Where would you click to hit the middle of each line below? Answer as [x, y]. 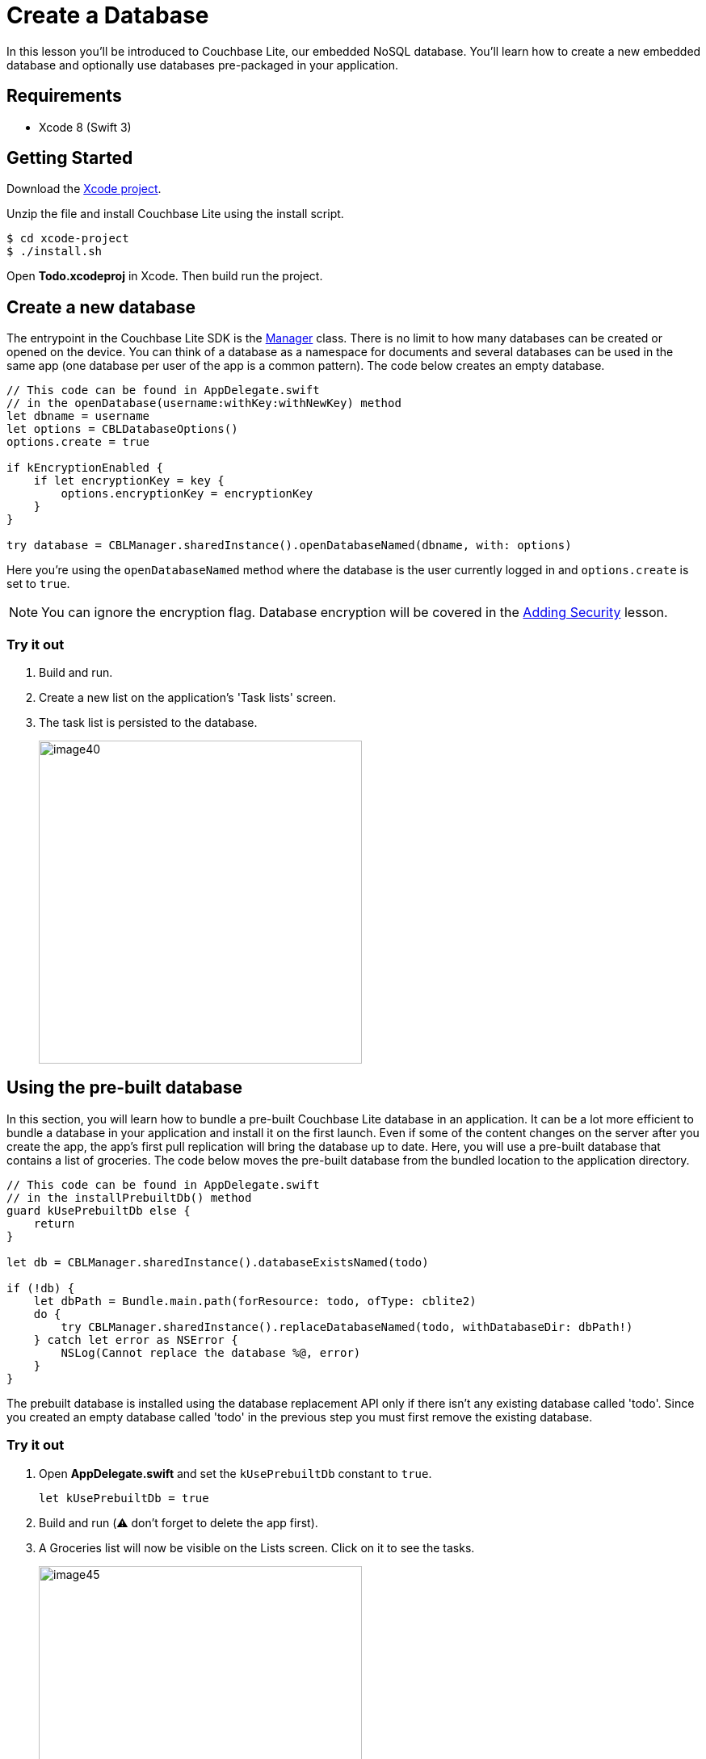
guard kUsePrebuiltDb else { [99, 1210]
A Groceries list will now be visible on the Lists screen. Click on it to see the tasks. [257, 1547]
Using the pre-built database [125, 1088]
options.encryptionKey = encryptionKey [187, 494]
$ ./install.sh [55, 252]
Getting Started [70, 158]
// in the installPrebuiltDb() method [129, 1197]
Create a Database [108, 15]
